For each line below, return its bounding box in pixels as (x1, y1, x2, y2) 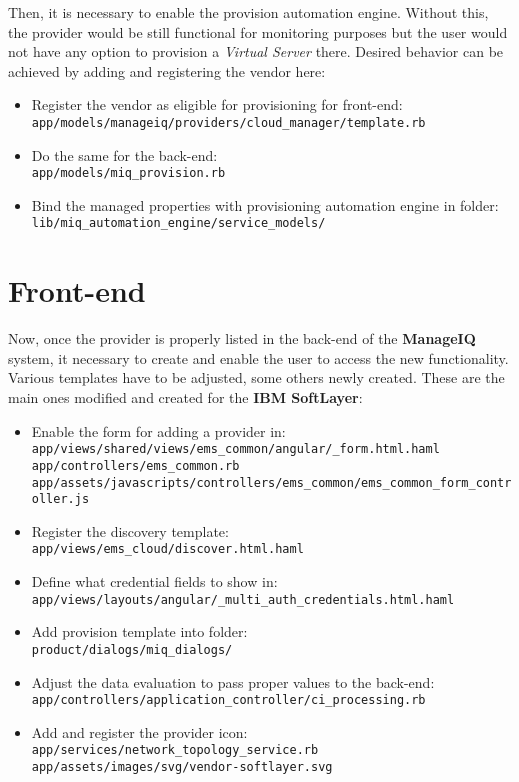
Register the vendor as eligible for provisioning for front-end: (31, 94, 403, 115)
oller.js (31, 492, 90, 507)
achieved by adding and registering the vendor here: (8, 60, 326, 81)
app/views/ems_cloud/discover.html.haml (31, 542, 304, 557)
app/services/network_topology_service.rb (31, 743, 319, 758)
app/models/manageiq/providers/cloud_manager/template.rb (31, 115, 426, 130)
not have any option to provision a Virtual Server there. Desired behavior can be (8, 41, 504, 62)
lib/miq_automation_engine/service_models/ (31, 216, 326, 231)
